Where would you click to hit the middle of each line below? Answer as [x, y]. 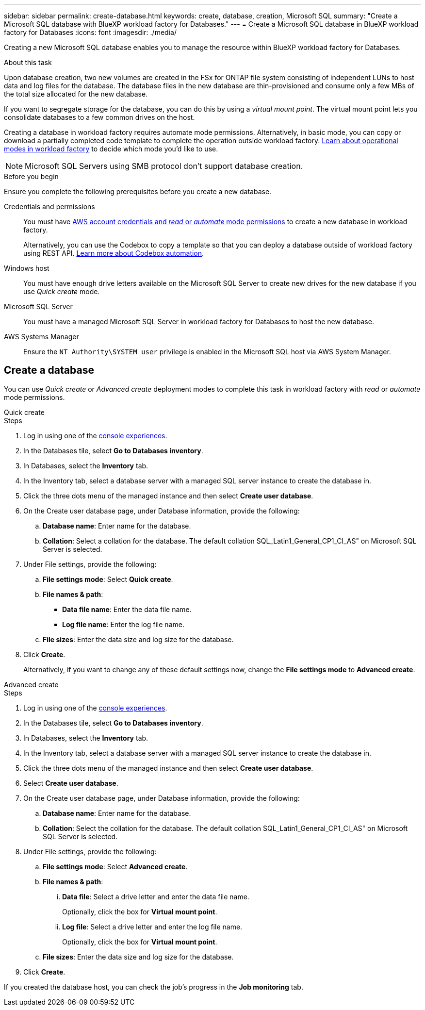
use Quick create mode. [62, 291]
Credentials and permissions [49, 207]
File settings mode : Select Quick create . [108, 579]
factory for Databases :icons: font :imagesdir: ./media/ [90, 32]
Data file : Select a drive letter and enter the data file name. [156, 896]
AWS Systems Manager [41, 337]
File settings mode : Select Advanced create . [115, 866]
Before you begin [31, 176]
